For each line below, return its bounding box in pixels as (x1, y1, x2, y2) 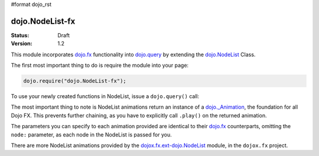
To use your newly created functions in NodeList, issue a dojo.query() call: (11, 93, 200, 100)
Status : (11, 31, 30, 38)
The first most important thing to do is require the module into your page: (11, 62, 189, 69)
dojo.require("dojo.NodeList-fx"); (23, 77, 126, 84)
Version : (11, 40, 32, 47)
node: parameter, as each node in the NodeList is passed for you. (11, 131, 172, 138)
